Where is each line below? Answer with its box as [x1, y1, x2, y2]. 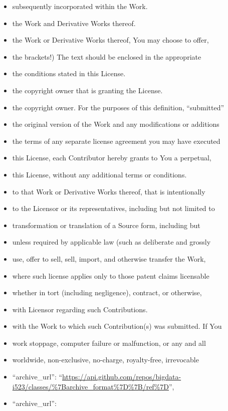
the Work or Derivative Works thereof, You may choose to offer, [12, 35, 209, 45]
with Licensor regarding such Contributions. [12, 304, 148, 314]
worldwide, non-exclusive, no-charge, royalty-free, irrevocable [12, 354, 199, 365]
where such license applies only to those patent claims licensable [12, 270, 209, 281]
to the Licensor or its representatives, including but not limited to [12, 203, 215, 214]
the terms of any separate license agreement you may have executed [12, 135, 220, 146]
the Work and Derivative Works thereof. [12, 18, 136, 28]
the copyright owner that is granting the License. [12, 85, 163, 95]
